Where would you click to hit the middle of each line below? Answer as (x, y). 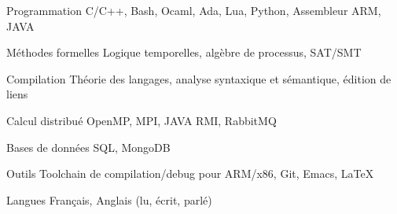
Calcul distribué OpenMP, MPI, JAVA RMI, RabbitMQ (142, 120)
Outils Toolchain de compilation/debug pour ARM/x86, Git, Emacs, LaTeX (190, 173)
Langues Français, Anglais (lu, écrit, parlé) (109, 199)
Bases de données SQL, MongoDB (88, 147)
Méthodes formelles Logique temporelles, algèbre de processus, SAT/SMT (184, 52)
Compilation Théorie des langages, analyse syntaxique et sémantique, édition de (199, 78)
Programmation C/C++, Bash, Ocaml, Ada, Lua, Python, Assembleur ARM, (194, 10)
